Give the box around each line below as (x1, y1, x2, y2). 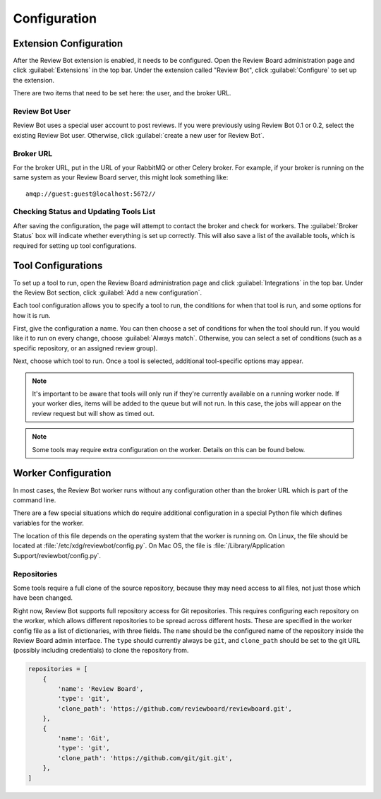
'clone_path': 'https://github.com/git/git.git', (57, 754, 233, 762)
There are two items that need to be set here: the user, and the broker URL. (13, 89, 231, 97)
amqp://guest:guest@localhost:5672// (25, 189, 157, 198)
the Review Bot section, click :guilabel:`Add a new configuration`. (13, 288, 202, 297)
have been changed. (13, 593, 73, 602)
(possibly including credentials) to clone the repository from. (13, 646, 189, 655)
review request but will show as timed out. (32, 409, 155, 418)
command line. (13, 495, 56, 504)
